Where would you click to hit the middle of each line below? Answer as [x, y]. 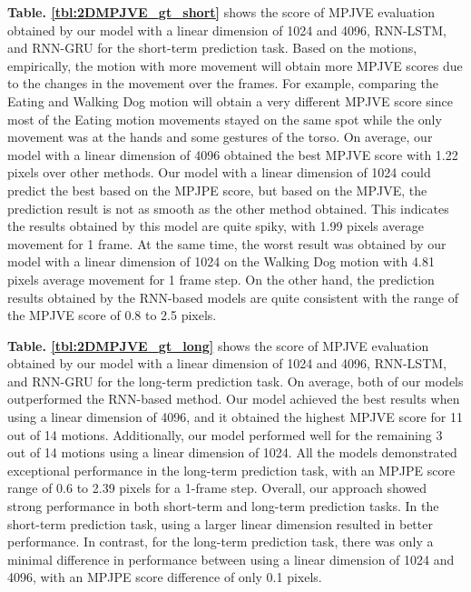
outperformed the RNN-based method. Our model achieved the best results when [234, 399]
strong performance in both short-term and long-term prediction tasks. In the [223, 506]
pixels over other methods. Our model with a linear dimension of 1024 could [219, 172]
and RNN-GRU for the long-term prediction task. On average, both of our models [235, 381]
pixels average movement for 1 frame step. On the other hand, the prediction [221, 279]
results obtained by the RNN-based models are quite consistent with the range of [233, 297]
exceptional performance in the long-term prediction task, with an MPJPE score [231, 470]
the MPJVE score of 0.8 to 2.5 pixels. [112, 315]
